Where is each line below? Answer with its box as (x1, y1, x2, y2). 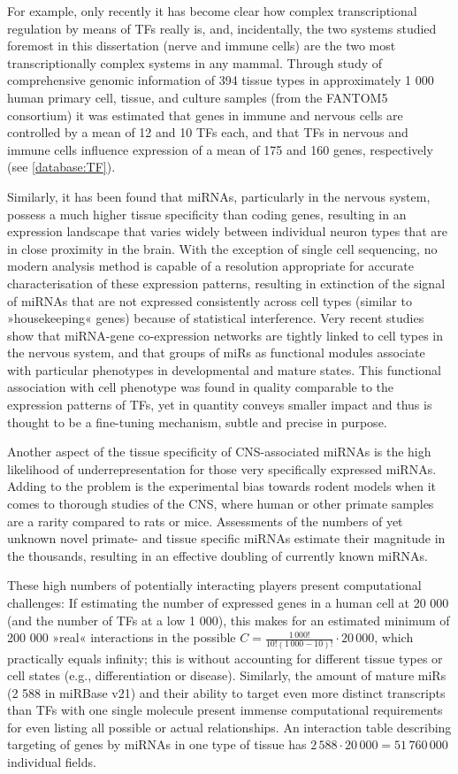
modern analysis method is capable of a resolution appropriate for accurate (7, 257, 414, 275)
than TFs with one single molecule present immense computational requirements (7, 701, 443, 719)
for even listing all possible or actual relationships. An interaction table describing (7, 717, 452, 736)
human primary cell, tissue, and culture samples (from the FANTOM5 (7, 88, 388, 106)
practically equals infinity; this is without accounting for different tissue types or (7, 648, 443, 667)
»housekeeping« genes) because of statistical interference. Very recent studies (7, 309, 424, 327)
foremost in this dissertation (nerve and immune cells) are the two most (7, 36, 396, 55)
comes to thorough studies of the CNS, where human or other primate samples (7, 494, 434, 513)
